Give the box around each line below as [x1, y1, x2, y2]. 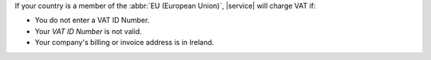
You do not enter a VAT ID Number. [34, 16, 150, 25]
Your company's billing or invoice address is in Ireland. [34, 38, 215, 47]
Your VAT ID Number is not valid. [34, 26, 143, 36]
